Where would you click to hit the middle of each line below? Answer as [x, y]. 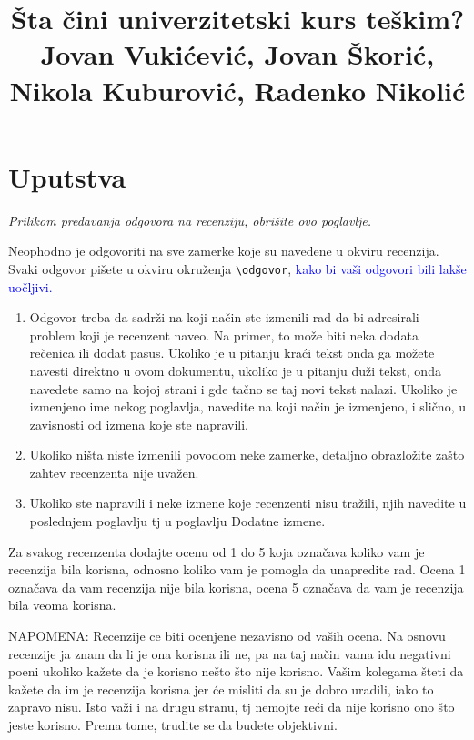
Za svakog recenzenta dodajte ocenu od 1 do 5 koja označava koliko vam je [217, 551]
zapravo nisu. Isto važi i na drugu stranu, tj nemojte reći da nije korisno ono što [232, 707]
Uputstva [67, 176]
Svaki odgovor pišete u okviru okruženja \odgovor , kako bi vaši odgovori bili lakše [237, 268]
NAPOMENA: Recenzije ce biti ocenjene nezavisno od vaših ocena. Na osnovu [227, 636]
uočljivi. [30, 286]
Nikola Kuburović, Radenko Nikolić [237, 90]
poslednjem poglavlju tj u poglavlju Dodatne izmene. [177, 521]
